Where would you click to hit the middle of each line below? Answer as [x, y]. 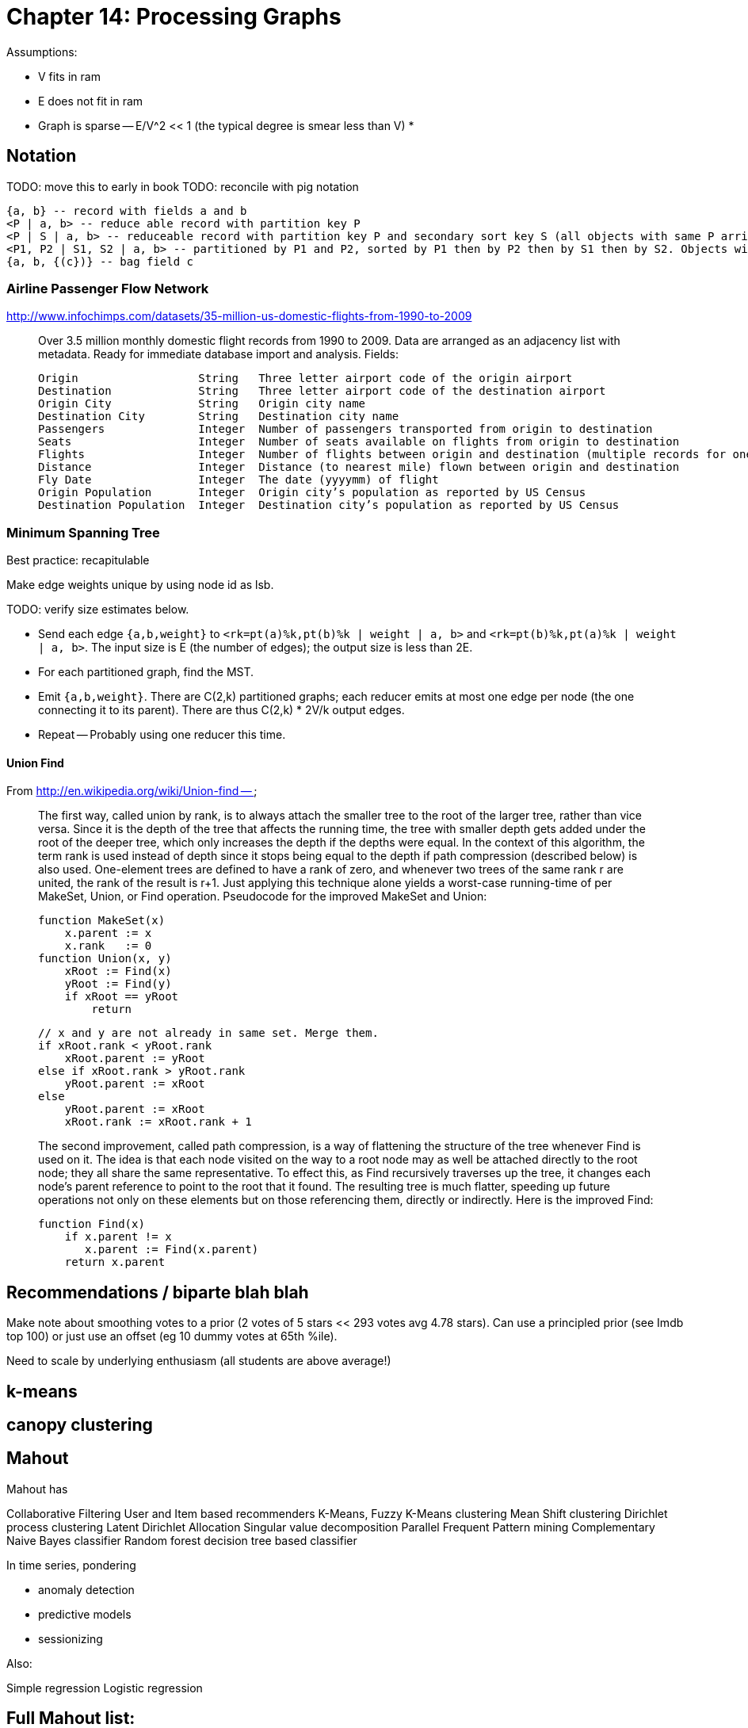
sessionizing [71, 1638]
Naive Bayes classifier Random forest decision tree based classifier [182, 1540]
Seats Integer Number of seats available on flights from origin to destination [359, 442]
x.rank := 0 [108, 946]
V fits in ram [69, 76]
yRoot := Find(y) [118, 984]
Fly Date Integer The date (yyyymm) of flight [239, 480]
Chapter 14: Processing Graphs [174, 17]
